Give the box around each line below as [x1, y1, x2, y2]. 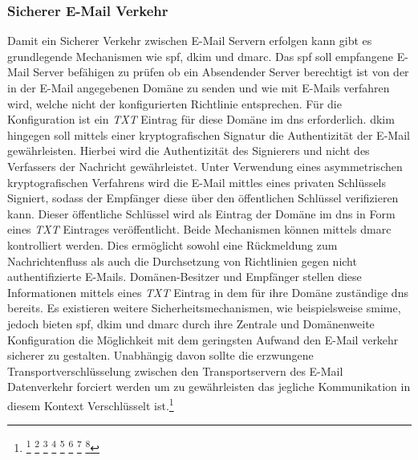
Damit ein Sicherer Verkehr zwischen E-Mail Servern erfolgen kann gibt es [7, 32, 372, 49]
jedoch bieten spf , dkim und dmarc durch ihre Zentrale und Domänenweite [7, 315, 375, 332]
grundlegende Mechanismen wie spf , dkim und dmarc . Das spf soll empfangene [7, 47, 394, 64]
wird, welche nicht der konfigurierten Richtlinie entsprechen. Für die [7, 95, 342, 112]
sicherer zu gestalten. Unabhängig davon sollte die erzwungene [7, 347, 314, 364]
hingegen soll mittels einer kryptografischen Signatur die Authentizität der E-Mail [7, 126, 410, 143]
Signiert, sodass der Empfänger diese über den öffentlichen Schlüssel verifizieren [7, 189, 399, 206]
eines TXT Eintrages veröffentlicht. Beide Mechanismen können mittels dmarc [7, 221, 392, 238]
